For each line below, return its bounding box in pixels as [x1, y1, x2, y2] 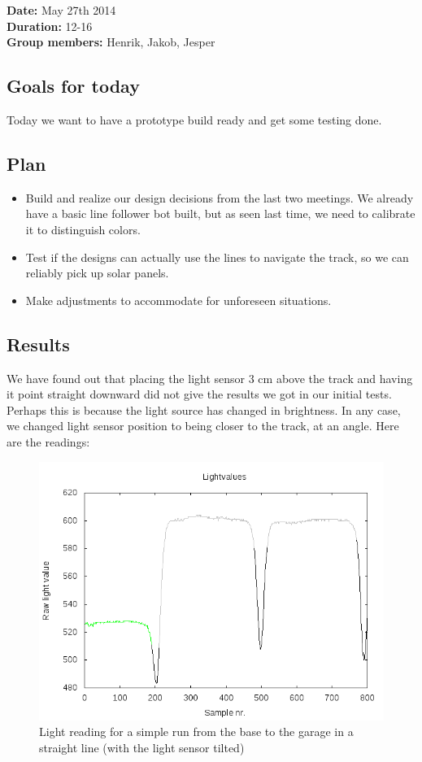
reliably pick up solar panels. [25, 264, 169, 281]
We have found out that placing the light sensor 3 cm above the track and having [7, 369, 413, 386]
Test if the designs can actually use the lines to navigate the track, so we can [25, 248, 409, 265]
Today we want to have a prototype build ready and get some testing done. [7, 111, 382, 128]
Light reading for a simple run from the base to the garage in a [39, 723, 354, 740]
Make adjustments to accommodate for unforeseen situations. [25, 291, 332, 308]
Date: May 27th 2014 [7, 2, 116, 18]
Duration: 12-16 [7, 17, 93, 34]
